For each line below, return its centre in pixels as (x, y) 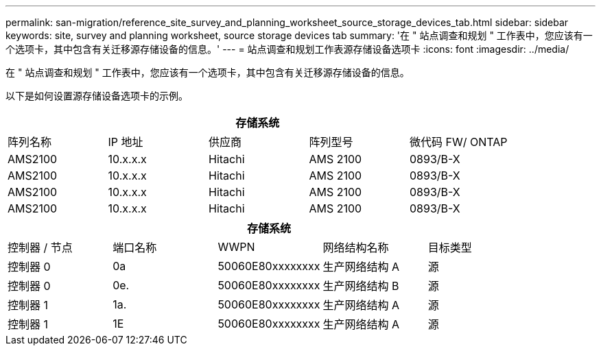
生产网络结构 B (361, 286)
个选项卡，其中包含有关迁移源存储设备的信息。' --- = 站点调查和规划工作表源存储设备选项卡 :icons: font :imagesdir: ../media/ (287, 49)
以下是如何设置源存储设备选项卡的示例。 (97, 96)
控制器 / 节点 (40, 247)
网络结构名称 (356, 247)
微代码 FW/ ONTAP (459, 142)
